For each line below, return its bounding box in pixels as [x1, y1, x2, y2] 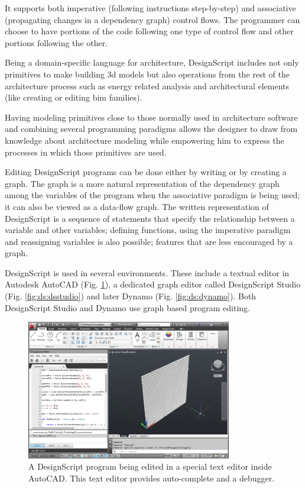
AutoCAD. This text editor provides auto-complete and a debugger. [28, 471, 275, 484]
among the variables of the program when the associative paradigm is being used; [5, 189, 300, 201]
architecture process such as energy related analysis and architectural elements [5, 79, 290, 92]
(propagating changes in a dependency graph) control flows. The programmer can [5, 13, 300, 25]
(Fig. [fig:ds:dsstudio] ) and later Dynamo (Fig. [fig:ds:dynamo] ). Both [5, 290, 257, 302]
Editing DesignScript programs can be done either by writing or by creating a [5, 166, 287, 178]
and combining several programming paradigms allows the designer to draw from [5, 122, 298, 135]
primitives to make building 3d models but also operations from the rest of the [5, 67, 290, 80]
